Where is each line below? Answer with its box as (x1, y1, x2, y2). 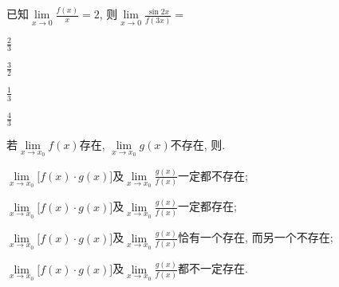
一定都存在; (178, 198, 238, 214)
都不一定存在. (178, 260, 249, 277)
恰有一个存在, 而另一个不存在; (178, 229, 333, 246)
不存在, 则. (170, 136, 226, 152)
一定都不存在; (178, 167, 249, 183)
